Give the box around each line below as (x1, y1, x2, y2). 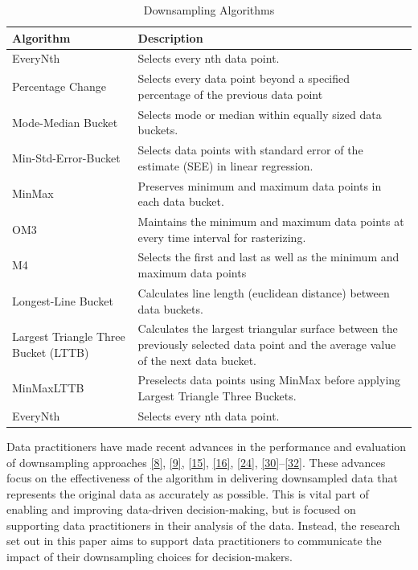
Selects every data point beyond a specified (137, 70, 350, 87)
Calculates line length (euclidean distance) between (137, 284, 390, 301)
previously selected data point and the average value (137, 335, 396, 352)
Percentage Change (12, 78, 106, 95)
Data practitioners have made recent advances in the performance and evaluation (6, 437, 407, 454)
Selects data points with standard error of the (137, 141, 363, 158)
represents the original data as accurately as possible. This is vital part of (6, 485, 369, 502)
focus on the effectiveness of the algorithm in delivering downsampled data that (6, 470, 398, 486)
